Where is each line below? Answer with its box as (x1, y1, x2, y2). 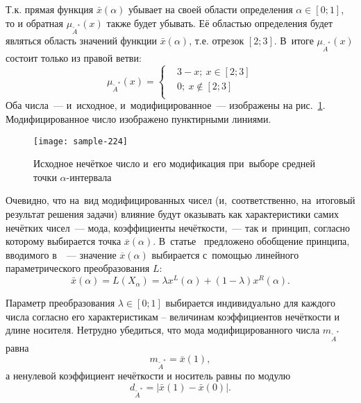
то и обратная (6, 15, 63, 30)
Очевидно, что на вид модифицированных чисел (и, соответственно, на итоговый (6, 193, 355, 207)
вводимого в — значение (6, 247, 117, 261)
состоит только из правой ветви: (6, 51, 142, 65)
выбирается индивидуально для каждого (165, 295, 335, 310)
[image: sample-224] (33, 136, 128, 146)
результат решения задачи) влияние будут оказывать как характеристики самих (6, 207, 339, 221)
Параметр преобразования (6, 295, 115, 310)
